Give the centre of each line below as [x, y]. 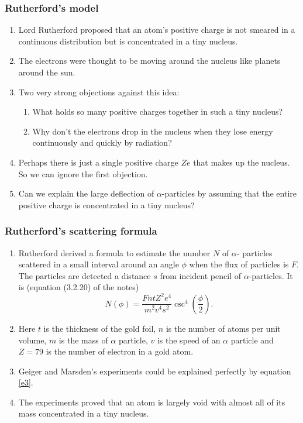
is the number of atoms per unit [223, 328]
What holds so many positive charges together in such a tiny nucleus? [158, 111]
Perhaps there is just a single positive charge [98, 162]
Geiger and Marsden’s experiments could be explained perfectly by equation [155, 371]
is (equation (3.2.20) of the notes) [79, 287]
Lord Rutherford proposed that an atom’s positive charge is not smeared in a [157, 30]
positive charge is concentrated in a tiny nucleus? [106, 204]
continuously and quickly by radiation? [102, 142]
